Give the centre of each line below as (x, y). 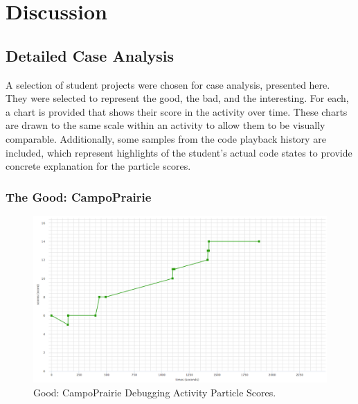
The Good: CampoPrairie (79, 196)
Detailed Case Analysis (90, 55)
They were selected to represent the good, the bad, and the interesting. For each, (177, 98)
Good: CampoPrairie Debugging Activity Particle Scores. (155, 392)
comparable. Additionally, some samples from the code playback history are (166, 138)
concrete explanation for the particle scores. (98, 166)
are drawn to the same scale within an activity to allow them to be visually (165, 125)
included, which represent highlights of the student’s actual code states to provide (179, 152)
